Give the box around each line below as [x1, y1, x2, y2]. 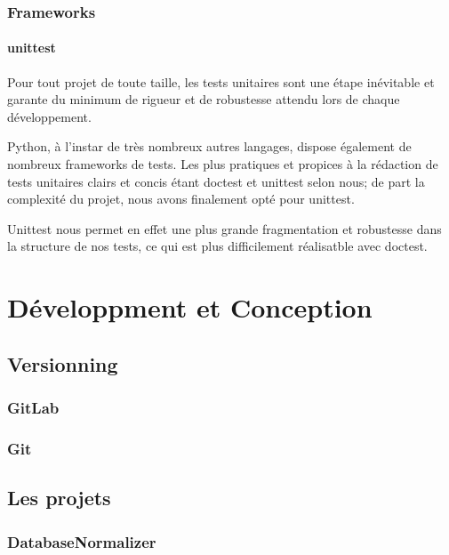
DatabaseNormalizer [7, 530, 156, 552]
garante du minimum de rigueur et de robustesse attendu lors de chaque [7, 90, 400, 109]
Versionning [7, 350, 118, 377]
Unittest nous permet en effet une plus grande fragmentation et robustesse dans [7, 219, 442, 237]
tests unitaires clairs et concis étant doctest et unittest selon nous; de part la [7, 172, 425, 190]
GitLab [7, 397, 60, 419]
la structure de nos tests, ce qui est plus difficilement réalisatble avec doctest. [7, 237, 428, 255]
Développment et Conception [7, 289, 373, 326]
